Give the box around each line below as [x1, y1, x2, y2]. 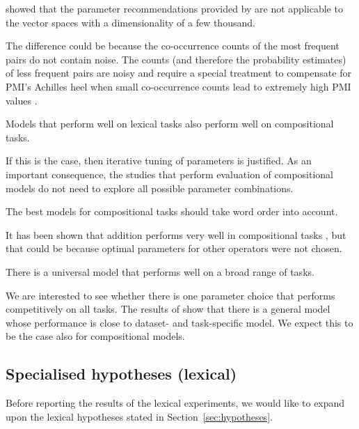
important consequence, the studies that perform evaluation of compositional [6, 166, 334, 181]
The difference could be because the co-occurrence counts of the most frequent [6, 38, 340, 53]
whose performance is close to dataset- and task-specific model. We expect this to [6, 315, 353, 329]
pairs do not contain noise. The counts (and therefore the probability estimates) [6, 52, 346, 66]
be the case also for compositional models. [6, 329, 185, 343]
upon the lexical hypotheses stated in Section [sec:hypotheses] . [6, 409, 273, 423]
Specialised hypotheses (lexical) [6, 363, 237, 384]
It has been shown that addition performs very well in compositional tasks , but [6, 227, 346, 242]
